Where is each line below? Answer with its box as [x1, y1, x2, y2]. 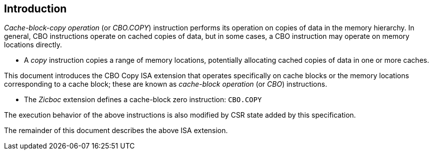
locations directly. [4, 40, 62, 49]
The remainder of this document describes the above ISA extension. [4, 126, 228, 135]
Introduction [4, 2, 67, 15]
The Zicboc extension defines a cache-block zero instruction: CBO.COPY [24, 95, 262, 104]
